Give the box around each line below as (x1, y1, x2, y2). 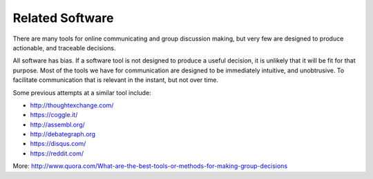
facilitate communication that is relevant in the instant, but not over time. (12, 76, 219, 84)
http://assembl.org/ (30, 120, 86, 129)
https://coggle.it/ (30, 111, 78, 119)
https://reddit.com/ (30, 149, 84, 158)
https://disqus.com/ (30, 140, 86, 148)
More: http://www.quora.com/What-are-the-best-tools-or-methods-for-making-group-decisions (12, 162, 288, 170)
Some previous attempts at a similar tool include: (12, 88, 151, 96)
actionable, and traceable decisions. (12, 43, 117, 52)
